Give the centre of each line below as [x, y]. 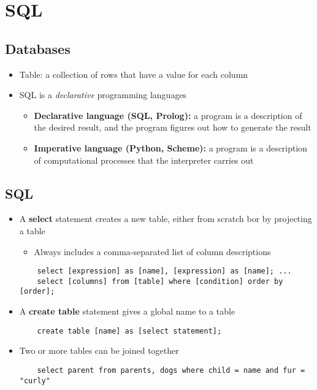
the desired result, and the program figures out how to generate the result [173, 127]
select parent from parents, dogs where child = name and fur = [171, 370]
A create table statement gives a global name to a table [127, 311]
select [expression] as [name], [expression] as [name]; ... [164, 271]
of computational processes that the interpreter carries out [144, 160]
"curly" [35, 380]
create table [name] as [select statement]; [129, 331]
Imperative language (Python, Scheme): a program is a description [171, 147]
